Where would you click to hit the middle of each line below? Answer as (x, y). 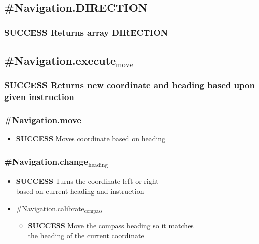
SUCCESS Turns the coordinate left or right (87, 181)
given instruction (39, 97)
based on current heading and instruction (80, 191)
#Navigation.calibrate (50, 208)
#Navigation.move (43, 120)
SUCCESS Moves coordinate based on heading (91, 139)
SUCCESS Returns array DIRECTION (86, 32)
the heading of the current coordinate (86, 235)
